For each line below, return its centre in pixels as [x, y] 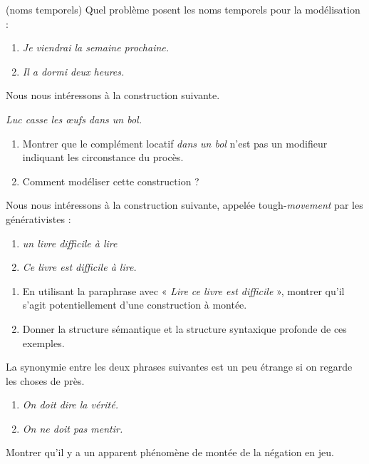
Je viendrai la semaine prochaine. [96, 47]
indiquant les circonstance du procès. [103, 157]
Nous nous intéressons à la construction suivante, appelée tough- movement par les [184, 205]
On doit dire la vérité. [71, 404]
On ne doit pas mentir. [73, 428]
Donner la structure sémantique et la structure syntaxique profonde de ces [184, 328]
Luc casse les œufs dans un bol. [74, 119]
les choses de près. [45, 380]
